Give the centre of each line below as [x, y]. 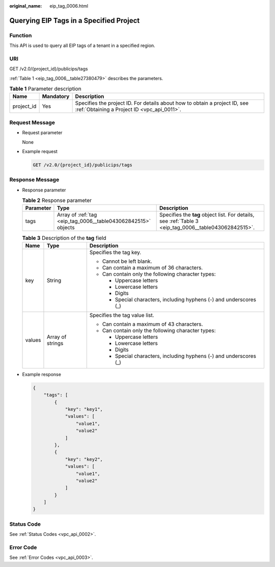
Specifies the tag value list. [122, 315]
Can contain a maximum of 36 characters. [153, 267]
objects [66, 228]
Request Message [32, 122]
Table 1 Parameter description [45, 89]
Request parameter [42, 133]
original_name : [26, 6]
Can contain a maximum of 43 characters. [153, 324]
